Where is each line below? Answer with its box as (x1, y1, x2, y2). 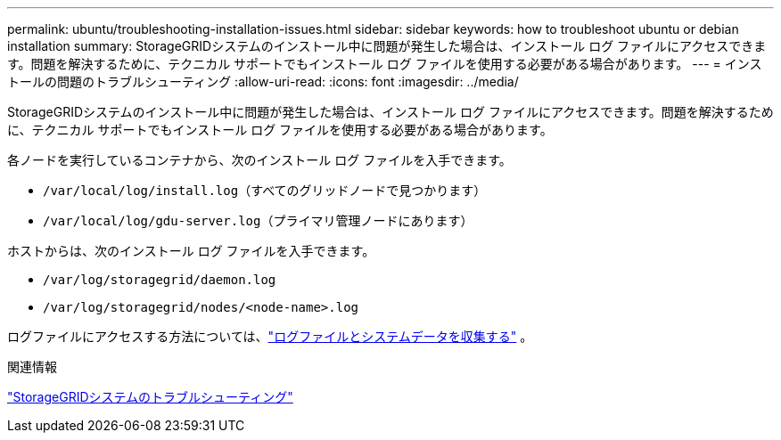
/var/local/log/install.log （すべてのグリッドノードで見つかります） (43, 183, 487, 198)
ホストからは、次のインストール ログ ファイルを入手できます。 (7, 243, 375, 258)
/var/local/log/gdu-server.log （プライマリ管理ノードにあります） (43, 213, 473, 228)
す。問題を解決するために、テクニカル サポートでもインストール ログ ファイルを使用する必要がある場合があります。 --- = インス (7, 56, 762, 71)
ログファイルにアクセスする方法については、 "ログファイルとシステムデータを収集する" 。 (7, 329, 533, 344)
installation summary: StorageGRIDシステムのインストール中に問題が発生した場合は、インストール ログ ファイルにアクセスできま (7, 38, 767, 53)
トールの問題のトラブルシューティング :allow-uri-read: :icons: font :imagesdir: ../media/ (7, 74, 519, 89)
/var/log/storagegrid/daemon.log (43, 273, 276, 287)
